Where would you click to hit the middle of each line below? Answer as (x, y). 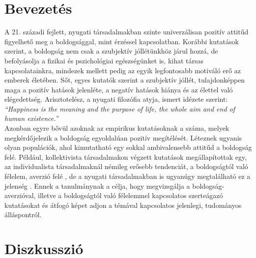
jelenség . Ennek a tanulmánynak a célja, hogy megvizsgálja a (97, 186)
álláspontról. (23, 215)
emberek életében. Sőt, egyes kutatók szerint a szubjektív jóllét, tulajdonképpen (125, 80)
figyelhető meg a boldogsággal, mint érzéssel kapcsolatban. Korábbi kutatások (122, 41)
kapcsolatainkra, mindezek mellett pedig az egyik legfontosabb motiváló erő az (123, 70)
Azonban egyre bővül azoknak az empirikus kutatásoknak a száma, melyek (117, 128)
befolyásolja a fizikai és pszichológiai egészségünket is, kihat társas (104, 60)
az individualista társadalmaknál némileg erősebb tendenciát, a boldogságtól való (126, 166)
